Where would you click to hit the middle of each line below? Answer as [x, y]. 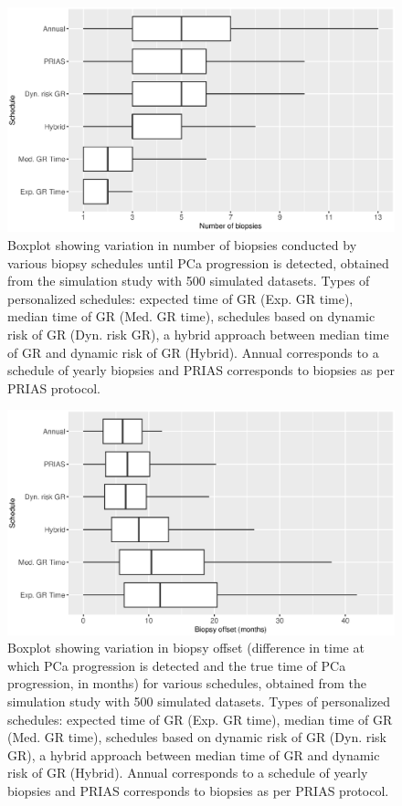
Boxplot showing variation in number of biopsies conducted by [182, 244]
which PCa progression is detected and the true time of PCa [177, 665]
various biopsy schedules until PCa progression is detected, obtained [198, 262]
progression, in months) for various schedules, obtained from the [187, 683]
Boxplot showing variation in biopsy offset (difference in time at [186, 648]
